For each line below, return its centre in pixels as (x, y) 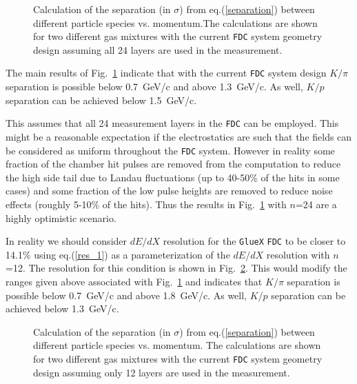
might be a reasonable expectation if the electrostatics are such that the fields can (179, 136)
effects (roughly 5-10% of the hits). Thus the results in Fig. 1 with (146, 204)
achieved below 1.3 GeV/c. (62, 309)
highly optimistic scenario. (61, 218)
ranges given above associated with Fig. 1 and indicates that (134, 281)
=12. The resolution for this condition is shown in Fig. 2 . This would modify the (176, 268)
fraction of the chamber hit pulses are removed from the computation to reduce (173, 164)
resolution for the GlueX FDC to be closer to (254, 241)
